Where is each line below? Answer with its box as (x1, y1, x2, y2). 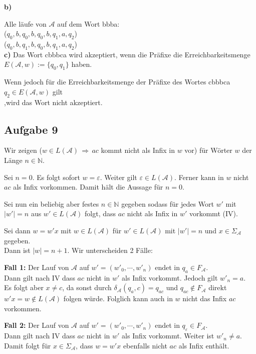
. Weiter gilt (100, 171, 137, 182)
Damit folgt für (4, 340, 51, 350)
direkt (208, 282, 227, 293)
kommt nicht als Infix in (101, 145, 175, 155)
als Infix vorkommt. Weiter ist (122, 330, 214, 341)
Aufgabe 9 (4, 121, 58, 137)
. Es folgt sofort (32, 171, 80, 182)
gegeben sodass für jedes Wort (121, 198, 214, 209)
